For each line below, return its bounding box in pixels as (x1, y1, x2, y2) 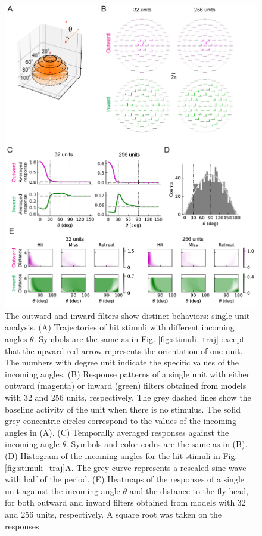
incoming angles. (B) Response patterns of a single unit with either (5, 367, 250, 380)
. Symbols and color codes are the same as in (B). (66, 438, 248, 450)
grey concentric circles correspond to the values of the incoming (5, 414, 236, 427)
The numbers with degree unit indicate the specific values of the (5, 356, 239, 368)
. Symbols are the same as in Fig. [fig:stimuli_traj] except (33, 333, 245, 345)
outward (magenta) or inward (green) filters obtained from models (5, 379, 247, 392)
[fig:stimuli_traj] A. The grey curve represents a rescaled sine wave (5, 461, 247, 473)
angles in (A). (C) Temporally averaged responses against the (5, 426, 229, 438)
